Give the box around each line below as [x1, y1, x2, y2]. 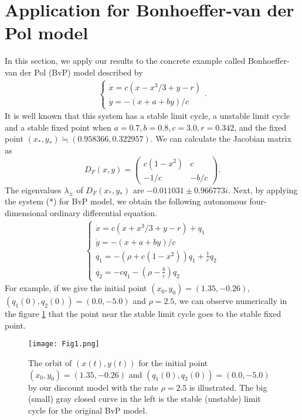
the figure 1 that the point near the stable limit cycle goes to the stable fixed [5, 308, 281, 320]
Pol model [5, 21, 89, 45]
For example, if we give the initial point [5, 282, 147, 294]
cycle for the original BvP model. [28, 404, 148, 416]
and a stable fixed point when [5, 121, 111, 133]
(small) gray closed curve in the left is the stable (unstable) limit [28, 392, 261, 405]
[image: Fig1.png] [28, 340, 100, 349]
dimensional [5, 206, 47, 218]
